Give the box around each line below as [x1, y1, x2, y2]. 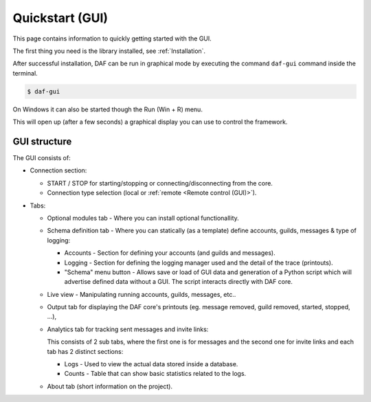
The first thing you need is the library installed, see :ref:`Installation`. [12, 47, 206, 55]
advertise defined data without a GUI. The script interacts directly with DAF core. [64, 278, 293, 286]
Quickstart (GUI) [12, 10, 109, 25]
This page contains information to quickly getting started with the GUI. [12, 34, 212, 43]
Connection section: [30, 166, 87, 175]
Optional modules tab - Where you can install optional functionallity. [47, 214, 240, 222]
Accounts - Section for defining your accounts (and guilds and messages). [64, 249, 276, 257]
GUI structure [12, 135, 72, 147]
